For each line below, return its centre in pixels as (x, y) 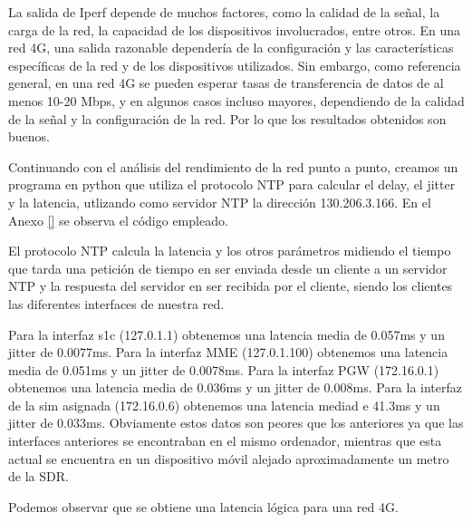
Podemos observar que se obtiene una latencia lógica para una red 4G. (203, 506)
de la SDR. (39, 476)
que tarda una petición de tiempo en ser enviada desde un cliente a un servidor (228, 268)
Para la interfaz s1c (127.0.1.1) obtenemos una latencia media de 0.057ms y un (226, 334)
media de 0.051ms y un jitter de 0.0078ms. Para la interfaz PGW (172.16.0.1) (224, 369)
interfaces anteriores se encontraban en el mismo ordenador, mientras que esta (225, 441)
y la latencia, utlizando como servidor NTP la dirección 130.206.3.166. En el (220, 202)
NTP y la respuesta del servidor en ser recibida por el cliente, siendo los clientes (231, 286)
